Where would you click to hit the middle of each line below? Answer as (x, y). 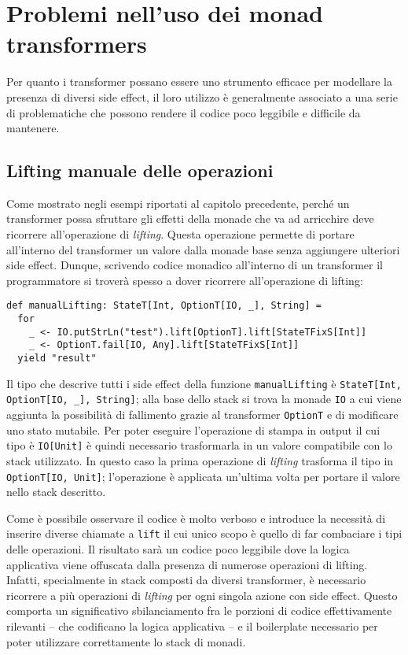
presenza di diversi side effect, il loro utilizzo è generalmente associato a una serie (202, 96)
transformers (77, 44)
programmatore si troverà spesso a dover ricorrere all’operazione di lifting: (185, 280)
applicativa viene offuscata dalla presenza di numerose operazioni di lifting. (187, 564)
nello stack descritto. (56, 492)
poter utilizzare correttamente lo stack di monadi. (126, 641)
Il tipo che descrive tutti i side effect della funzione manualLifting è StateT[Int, (204, 383)
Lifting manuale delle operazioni (140, 170)
